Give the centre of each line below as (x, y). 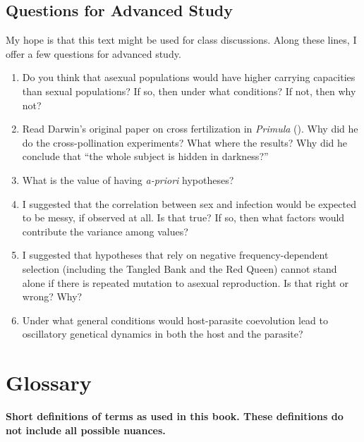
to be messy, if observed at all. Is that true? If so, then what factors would (183, 217)
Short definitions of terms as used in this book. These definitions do (175, 416)
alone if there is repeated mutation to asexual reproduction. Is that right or (185, 282)
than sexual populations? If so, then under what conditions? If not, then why (189, 91)
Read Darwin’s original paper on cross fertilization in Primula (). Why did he (190, 129)
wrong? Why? (52, 296)
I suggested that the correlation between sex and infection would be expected (189, 203)
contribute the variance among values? (105, 231)
